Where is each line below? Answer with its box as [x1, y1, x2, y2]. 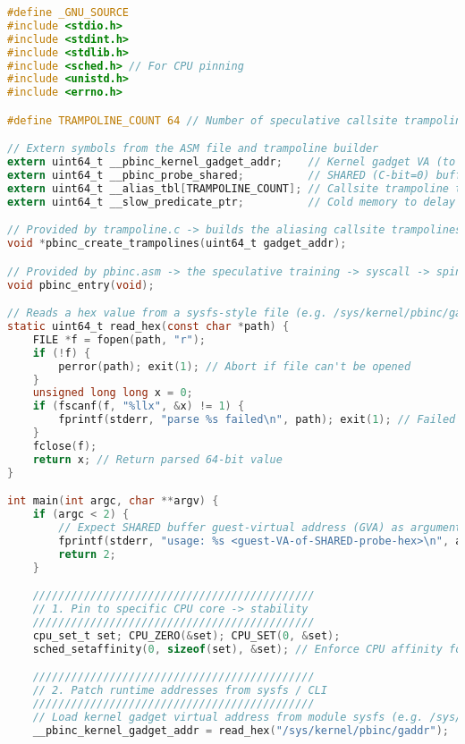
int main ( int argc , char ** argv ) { [7, 495, 219, 508]
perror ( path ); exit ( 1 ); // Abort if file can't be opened [58, 359, 411, 373]
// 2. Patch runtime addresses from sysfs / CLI [32, 684, 327, 697]
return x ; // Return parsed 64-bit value [32, 452, 283, 466]
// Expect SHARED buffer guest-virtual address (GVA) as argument [58, 520, 462, 534]
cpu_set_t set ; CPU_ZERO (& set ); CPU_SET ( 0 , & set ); [32, 629, 341, 642]
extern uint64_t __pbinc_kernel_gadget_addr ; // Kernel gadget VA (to [7, 156, 456, 169]
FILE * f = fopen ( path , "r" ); [32, 333, 207, 346]
